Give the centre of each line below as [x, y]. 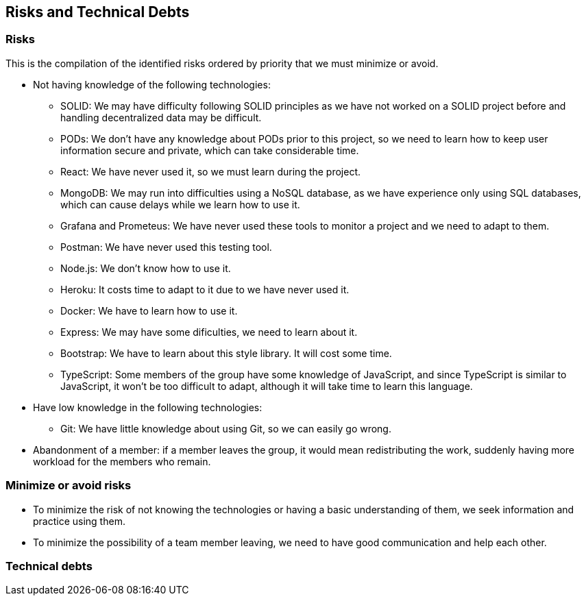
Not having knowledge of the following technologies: [152, 84]
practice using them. [79, 521]
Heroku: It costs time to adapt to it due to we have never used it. [205, 289]
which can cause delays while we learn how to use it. [180, 204]
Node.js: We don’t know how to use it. [146, 268]
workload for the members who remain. [122, 461]
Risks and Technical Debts [98, 12]
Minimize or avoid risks [69, 486]
